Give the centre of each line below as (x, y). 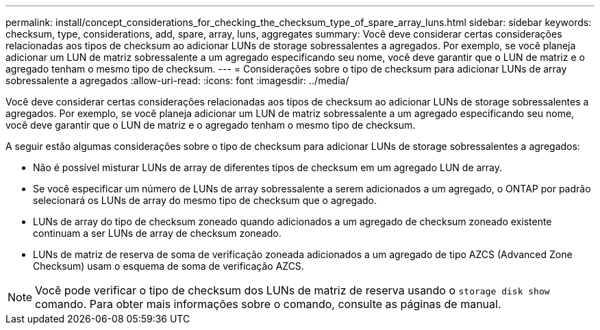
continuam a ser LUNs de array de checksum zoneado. (157, 233)
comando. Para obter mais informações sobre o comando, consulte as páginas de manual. (268, 304)
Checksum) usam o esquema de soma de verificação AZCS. (168, 266)
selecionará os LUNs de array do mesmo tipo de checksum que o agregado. (205, 200)
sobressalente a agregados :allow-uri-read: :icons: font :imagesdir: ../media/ (177, 80)
